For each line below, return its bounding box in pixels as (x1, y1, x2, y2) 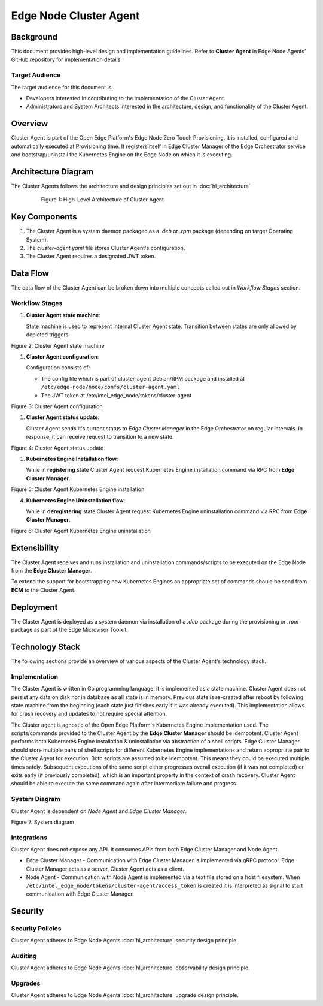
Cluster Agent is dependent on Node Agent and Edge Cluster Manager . (11, 807, 187, 815)
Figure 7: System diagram (11, 818, 74, 826)
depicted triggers (26, 331, 69, 338)
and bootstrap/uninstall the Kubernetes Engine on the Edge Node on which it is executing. (11, 151, 233, 158)
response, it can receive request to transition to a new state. (26, 433, 174, 441)
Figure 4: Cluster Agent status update (11, 444, 104, 451)
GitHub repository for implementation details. (11, 56, 123, 63)
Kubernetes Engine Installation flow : (26, 455, 118, 462)
